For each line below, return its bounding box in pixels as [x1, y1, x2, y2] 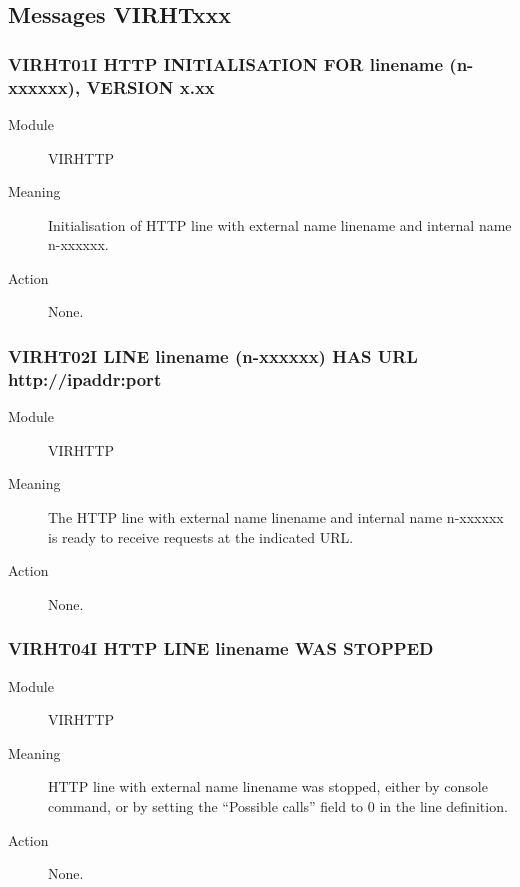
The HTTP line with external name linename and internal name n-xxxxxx [48, 507, 504, 527]
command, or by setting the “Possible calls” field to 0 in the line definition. [48, 795, 508, 816]
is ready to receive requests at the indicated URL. [48, 526, 354, 547]
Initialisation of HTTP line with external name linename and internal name [48, 214, 512, 235]
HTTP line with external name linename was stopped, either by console [48, 776, 488, 797]
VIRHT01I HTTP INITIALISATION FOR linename [8, 51, 444, 76]
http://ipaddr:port [8, 366, 162, 391]
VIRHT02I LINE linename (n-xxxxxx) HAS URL [8, 344, 418, 368]
